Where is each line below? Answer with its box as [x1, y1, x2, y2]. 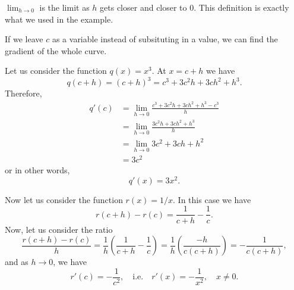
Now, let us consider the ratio [5, 223, 113, 235]
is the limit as [39, 1, 90, 13]
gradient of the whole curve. [5, 44, 107, 57]
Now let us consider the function [5, 193, 123, 205]
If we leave [5, 33, 43, 45]
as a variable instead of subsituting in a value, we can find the [52, 33, 278, 45]
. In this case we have [173, 193, 251, 205]
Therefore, [5, 87, 42, 99]
